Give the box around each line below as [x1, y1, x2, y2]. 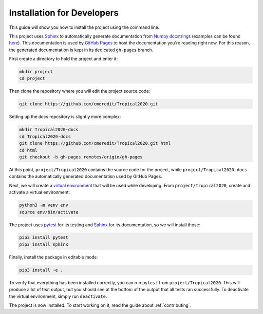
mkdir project [19, 69, 53, 75]
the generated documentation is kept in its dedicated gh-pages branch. [9, 47, 153, 53]
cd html [19, 147, 38, 153]
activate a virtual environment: [9, 189, 70, 195]
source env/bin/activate [19, 209, 79, 215]
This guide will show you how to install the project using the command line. [9, 24, 160, 30]
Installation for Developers [9, 7, 119, 18]
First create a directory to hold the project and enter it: [9, 56, 118, 62]
